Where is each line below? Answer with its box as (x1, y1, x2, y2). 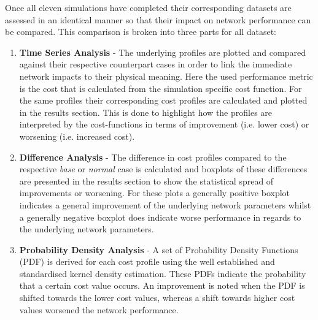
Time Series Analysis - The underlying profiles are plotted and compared (19, 45, 306, 58)
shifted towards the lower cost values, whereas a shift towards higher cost (19, 291, 295, 304)
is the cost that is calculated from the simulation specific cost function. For (19, 82, 302, 94)
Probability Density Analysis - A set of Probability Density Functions (19, 243, 298, 256)
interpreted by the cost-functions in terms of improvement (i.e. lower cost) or (19, 118, 309, 131)
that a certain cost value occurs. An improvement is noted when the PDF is (19, 279, 305, 292)
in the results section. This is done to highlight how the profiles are (19, 105, 273, 118)
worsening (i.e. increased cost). (19, 129, 135, 142)
